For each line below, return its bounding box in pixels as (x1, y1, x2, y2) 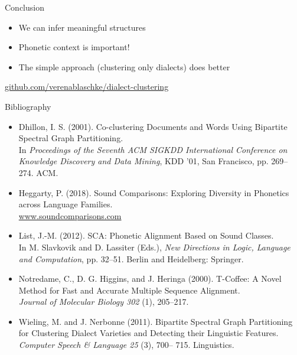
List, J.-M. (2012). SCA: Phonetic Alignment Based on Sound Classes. (18, 229, 274, 242)
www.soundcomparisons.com (18, 209, 122, 222)
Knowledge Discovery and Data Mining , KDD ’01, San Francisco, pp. (18, 155, 269, 167)
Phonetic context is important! (18, 41, 130, 53)
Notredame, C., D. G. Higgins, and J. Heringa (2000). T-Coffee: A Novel (18, 272, 282, 285)
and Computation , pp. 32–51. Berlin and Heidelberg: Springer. (18, 252, 244, 265)
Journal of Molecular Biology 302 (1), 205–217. (18, 295, 189, 308)
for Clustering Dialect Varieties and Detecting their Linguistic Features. (18, 327, 279, 339)
